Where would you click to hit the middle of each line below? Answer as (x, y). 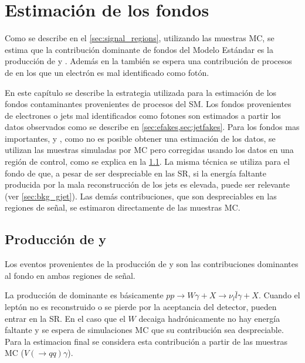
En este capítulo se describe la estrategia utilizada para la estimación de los (141, 92)
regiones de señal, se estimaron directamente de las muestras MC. (123, 207)
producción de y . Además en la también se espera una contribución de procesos (148, 61)
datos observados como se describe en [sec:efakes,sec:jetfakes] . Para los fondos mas (152, 127)
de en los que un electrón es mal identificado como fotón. (107, 72)
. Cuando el (279, 295)
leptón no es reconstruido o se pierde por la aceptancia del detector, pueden (141, 307)
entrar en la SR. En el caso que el (65, 318)
